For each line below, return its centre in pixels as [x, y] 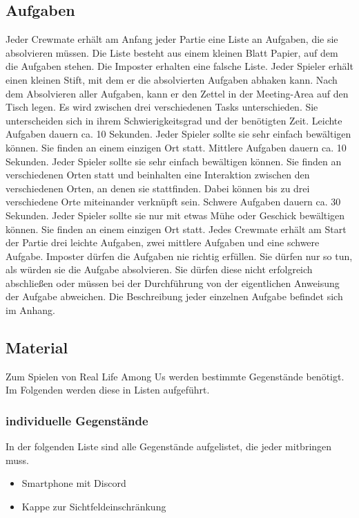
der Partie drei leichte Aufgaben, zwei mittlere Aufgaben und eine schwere [163, 242]
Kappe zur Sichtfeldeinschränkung [94, 507]
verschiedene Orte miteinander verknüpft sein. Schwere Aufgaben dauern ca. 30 [173, 202]
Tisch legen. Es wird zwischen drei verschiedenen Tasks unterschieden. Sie [162, 107]
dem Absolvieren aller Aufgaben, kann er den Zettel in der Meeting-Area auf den [177, 93]
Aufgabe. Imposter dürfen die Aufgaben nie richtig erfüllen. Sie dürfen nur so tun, [179, 256]
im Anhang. [30, 310]
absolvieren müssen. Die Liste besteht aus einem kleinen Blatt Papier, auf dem [172, 52]
